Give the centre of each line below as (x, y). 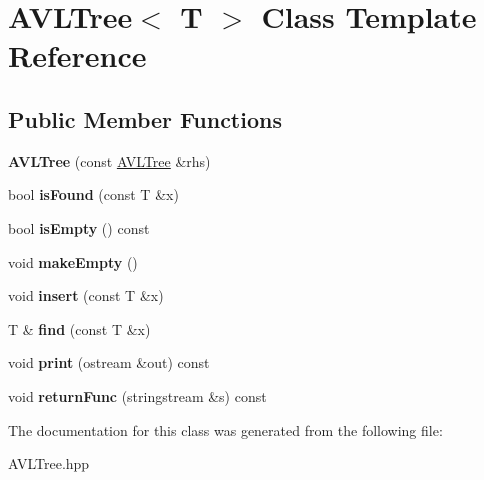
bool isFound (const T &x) (93, 194)
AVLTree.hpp (49, 463)
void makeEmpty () (73, 261)
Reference (77, 55)
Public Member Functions (145, 118)
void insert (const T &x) (86, 295)
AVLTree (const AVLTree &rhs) (109, 160)
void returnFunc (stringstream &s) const (137, 395)
